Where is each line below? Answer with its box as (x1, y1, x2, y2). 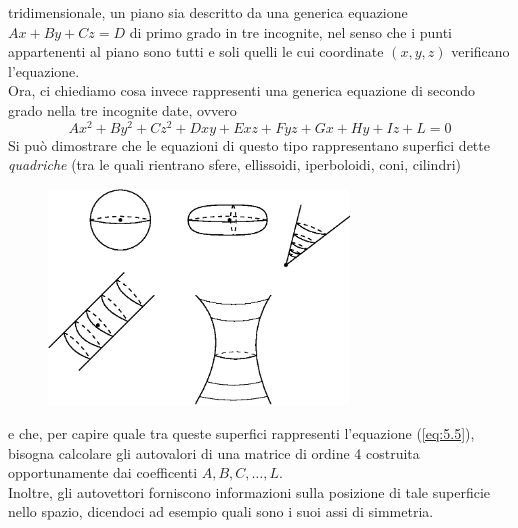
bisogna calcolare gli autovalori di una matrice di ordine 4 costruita (8, 442, 420, 463)
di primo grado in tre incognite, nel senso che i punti (129, 21, 453, 42)
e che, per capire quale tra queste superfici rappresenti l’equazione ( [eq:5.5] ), (8, 423, 475, 444)
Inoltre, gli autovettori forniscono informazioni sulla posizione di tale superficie (8, 481, 490, 502)
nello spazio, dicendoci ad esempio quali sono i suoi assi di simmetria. (8, 501, 434, 522)
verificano (451, 41, 510, 62)
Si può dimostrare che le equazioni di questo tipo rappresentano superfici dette (8, 134, 490, 155)
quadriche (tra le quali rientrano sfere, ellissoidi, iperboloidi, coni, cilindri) (8, 154, 461, 175)
